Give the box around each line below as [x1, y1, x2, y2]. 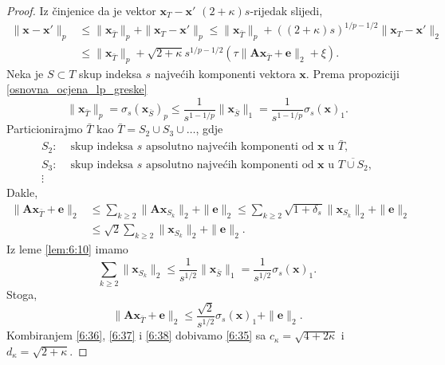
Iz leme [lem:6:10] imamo [6, 241, 128, 257]
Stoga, [6, 285, 37, 302]
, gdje [195, 120, 223, 137]
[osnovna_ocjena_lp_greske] [6, 80, 148, 97]
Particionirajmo [6, 120, 83, 137]
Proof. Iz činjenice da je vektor [6, 2, 156, 18]
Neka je [6, 65, 44, 81]
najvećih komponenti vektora [154, 65, 296, 81]
